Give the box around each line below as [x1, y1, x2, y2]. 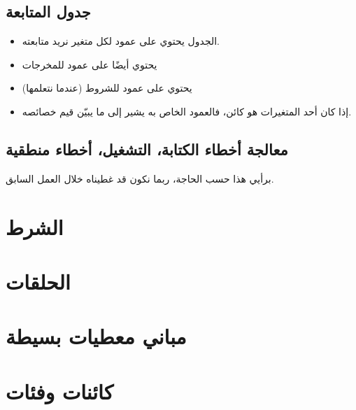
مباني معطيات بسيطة [6, 322, 187, 351]
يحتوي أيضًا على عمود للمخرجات [22, 57, 157, 71]
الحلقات [6, 267, 71, 295]
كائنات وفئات [6, 376, 113, 405]
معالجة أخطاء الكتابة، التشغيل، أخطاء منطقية [6, 138, 288, 160]
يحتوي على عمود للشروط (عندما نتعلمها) [22, 80, 192, 95]
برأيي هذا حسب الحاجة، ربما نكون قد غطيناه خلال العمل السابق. [6, 171, 274, 185]
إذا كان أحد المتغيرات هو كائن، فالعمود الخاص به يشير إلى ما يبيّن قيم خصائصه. [22, 104, 352, 118]
